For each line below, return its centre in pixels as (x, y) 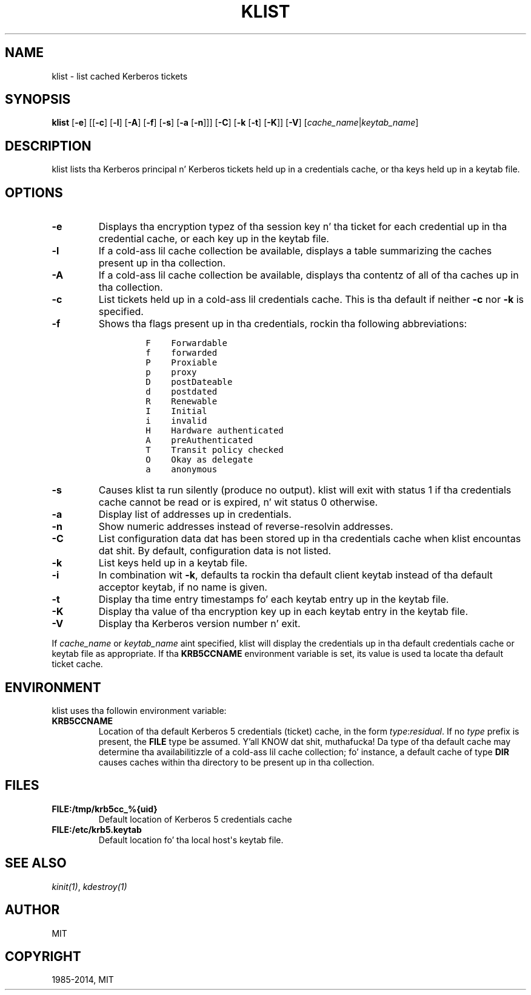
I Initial (176, 411)
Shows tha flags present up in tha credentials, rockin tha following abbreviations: (283, 324)
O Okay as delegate (199, 460)
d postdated (182, 392)
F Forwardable (187, 343)
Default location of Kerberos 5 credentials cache (195, 819)
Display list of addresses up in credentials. (195, 514)
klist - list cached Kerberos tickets (120, 76)
